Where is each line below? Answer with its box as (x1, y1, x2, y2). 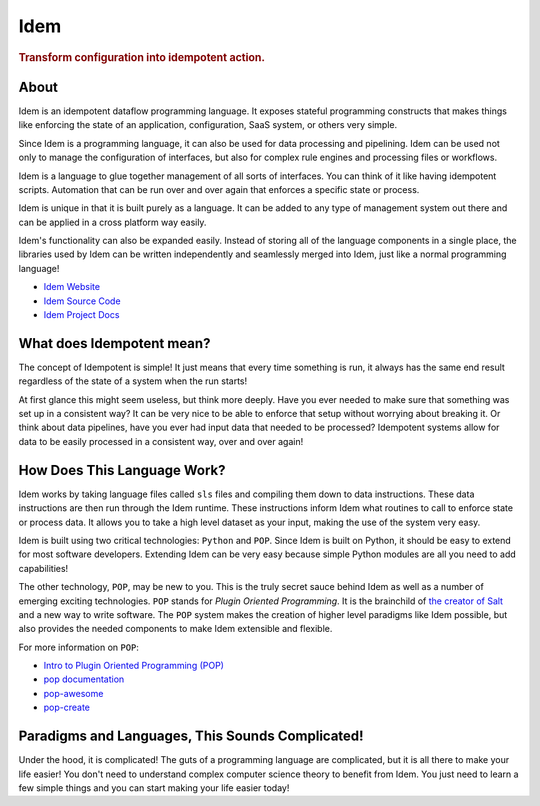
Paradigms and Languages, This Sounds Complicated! (18, 728, 364, 745)
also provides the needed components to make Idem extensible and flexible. (18, 623, 333, 635)
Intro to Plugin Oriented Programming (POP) (43, 660, 225, 672)
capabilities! (18, 562, 69, 574)
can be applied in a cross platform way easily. (18, 216, 207, 228)
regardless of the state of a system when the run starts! (18, 375, 248, 387)
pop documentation (43, 673, 125, 685)
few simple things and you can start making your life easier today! (18, 781, 290, 794)
